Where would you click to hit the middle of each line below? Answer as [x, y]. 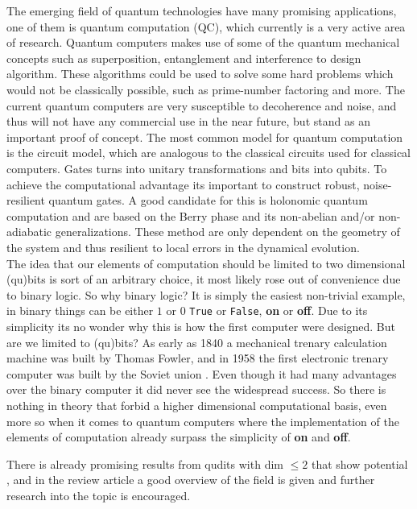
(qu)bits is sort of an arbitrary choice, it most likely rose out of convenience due [204, 279]
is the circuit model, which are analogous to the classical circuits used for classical [208, 153]
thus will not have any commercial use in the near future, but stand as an [188, 121]
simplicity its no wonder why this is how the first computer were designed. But [201, 326]
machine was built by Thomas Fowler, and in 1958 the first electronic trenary [198, 358]
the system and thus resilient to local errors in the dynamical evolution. [183, 247]
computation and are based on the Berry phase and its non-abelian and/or [191, 215]
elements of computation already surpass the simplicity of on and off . [179, 437]
